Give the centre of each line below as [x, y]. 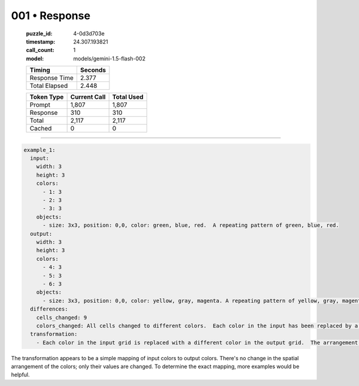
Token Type [47, 97]
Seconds [93, 70]
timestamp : [41, 41]
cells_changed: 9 [62, 317]
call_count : [40, 50]
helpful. [20, 375]
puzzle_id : [39, 34]
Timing [40, 70]
